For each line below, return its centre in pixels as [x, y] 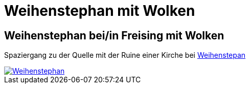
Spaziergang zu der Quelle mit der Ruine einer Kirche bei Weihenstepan [125, 55]
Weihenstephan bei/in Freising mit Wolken [114, 35]
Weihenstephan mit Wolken [100, 11]
